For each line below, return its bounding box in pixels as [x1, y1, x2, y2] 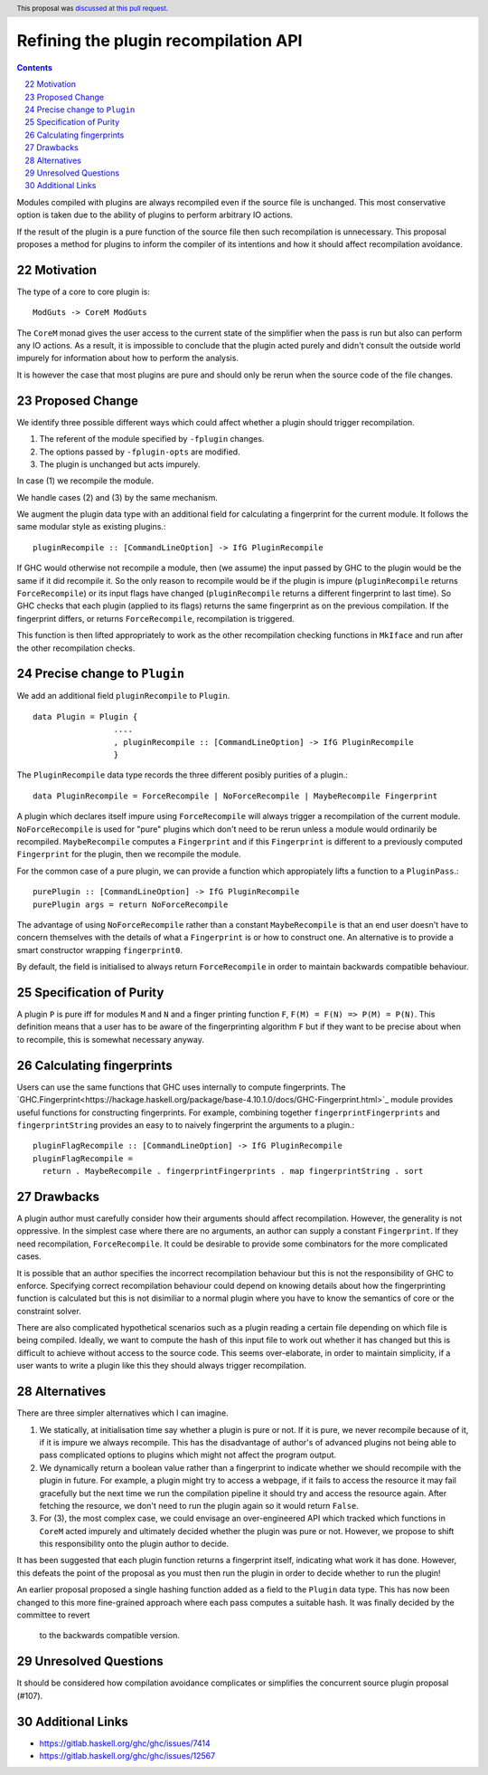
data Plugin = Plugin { [33, 711, 138, 721]
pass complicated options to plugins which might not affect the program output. [39, 1449, 337, 1461]
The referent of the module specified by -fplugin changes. [39, 434, 265, 444]
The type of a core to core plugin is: [16, 286, 151, 297]
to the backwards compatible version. [39, 1630, 181, 1641]
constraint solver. [16, 1305, 81, 1316]
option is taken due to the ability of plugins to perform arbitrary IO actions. [16, 209, 294, 221]
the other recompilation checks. [16, 643, 136, 654]
